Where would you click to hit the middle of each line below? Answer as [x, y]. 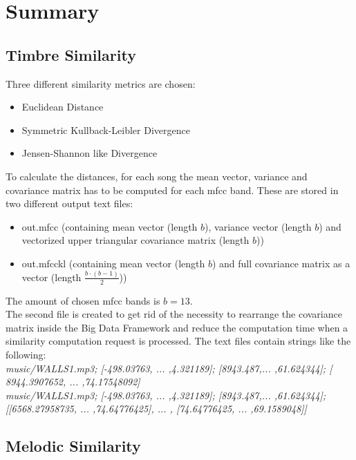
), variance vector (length [258, 226]
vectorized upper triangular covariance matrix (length [135, 240]
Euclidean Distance [63, 107]
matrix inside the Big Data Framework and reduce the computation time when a [177, 327]
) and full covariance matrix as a [281, 263]
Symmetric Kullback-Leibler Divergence [106, 130]
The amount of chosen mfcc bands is [83, 300]
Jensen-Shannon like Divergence [90, 153]
